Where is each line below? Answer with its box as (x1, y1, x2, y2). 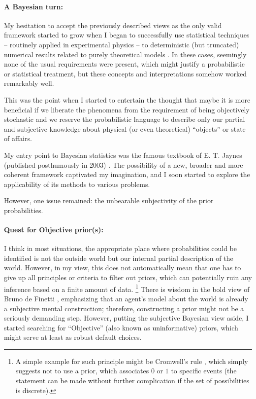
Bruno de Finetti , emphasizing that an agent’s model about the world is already (4, 293, 248, 303)
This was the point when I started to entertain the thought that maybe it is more (4, 94, 251, 105)
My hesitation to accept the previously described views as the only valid (4, 20, 222, 30)
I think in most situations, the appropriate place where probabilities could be (4, 243, 237, 254)
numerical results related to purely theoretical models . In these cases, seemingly (4, 49, 247, 59)
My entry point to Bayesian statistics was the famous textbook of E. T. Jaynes (4, 149, 242, 160)
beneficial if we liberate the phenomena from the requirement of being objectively (4, 104, 250, 114)
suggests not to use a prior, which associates (15, 365, 149, 376)
